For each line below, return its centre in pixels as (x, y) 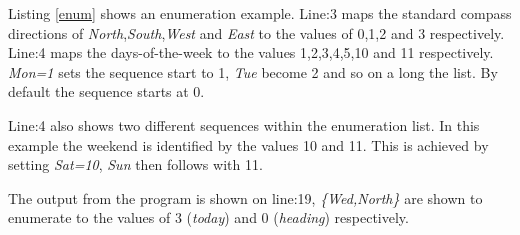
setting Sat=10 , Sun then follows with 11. (135, 164)
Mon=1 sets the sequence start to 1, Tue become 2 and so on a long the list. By (253, 71)
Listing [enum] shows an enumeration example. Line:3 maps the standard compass (260, 13)
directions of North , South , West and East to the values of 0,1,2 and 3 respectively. (256, 32)
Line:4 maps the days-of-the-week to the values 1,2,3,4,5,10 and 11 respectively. (251, 52)
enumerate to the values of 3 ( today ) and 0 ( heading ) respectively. (208, 217)
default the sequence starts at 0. (106, 91)
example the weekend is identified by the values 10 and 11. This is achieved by (248, 144)
